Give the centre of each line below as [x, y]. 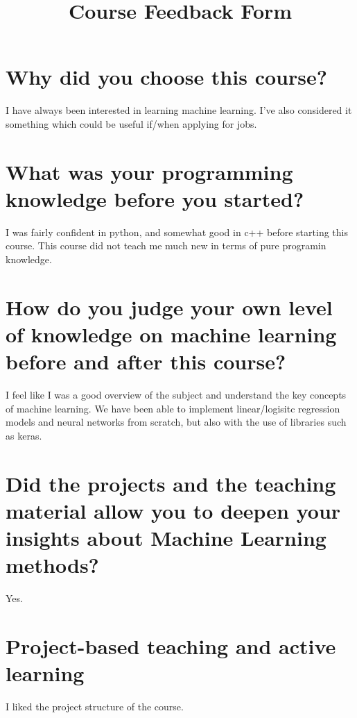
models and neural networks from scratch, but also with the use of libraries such [176, 422]
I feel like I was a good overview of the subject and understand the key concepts [176, 395]
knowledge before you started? [155, 198]
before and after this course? [146, 361]
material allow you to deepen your [173, 510]
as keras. [24, 435]
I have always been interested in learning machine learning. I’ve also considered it [179, 110]
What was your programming [149, 171]
